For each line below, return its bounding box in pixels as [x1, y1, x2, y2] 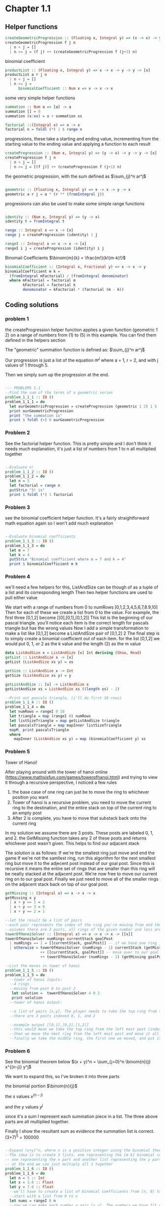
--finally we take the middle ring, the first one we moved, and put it [9, 1036, 162, 1041]
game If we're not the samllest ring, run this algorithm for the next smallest [5, 855, 156, 861]
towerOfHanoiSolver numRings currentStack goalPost [5, 936, 113, 941]
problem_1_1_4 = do [5, 705, 45, 710]
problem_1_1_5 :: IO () [5, 968, 54, 973]
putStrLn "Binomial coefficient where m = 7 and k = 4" [9, 557, 126, 562]
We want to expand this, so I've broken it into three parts [5, 1074, 120, 1080]
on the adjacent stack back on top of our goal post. [5, 881, 109, 887]
